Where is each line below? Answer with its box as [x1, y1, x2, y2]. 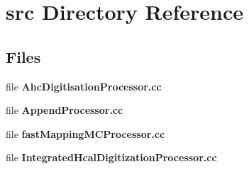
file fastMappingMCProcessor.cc [6, 126, 165, 141]
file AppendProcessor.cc [6, 103, 123, 117]
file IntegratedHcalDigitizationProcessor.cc [6, 150, 217, 165]
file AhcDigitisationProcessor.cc [6, 78, 162, 93]
